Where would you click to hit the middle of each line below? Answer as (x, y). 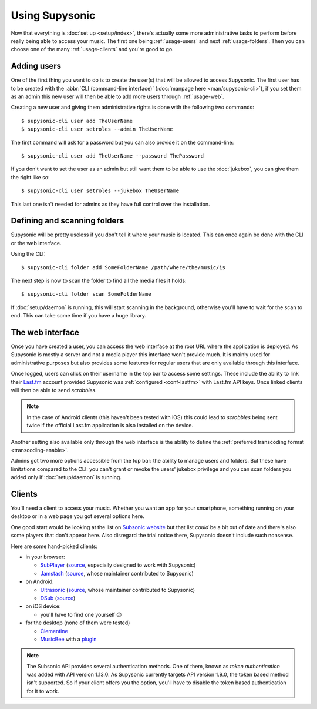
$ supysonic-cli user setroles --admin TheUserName (97, 129)
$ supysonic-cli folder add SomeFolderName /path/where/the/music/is (124, 267)
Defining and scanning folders (68, 221)
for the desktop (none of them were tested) (78, 623)
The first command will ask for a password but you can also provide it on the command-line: (122, 142)
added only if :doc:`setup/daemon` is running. (66, 477)
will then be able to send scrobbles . (54, 390)
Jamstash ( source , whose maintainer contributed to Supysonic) (117, 573)
